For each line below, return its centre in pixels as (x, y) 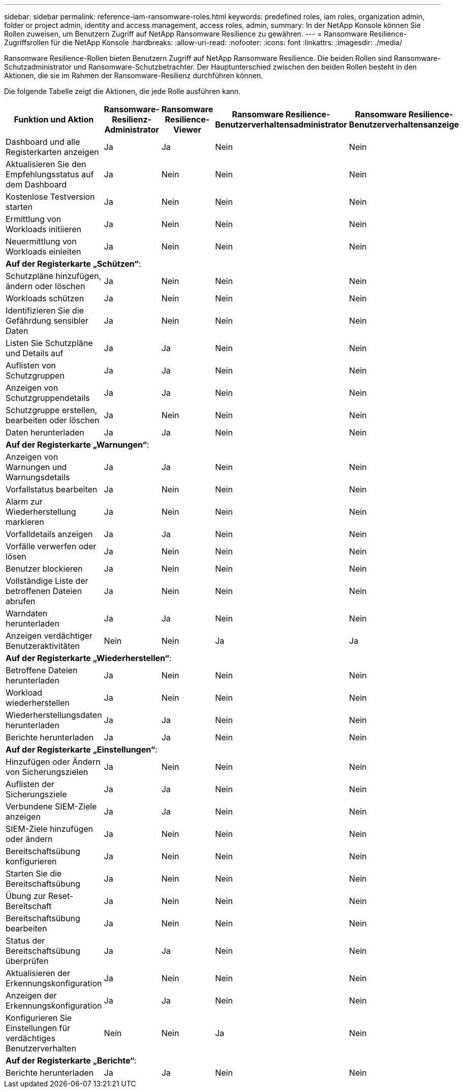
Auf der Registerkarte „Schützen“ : (73, 264)
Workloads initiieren (44, 229)
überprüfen (27, 961)
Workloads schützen (45, 298)
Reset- (61, 896)
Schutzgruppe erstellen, (52, 410)
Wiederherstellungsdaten (54, 715)
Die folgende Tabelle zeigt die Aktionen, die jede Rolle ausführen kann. (122, 91)
